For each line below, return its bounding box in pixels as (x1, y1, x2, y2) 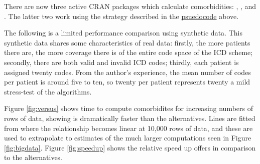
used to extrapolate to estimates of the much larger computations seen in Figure (4, 132, 251, 143)
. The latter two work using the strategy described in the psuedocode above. (4, 10, 239, 21)
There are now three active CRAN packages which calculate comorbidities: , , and (4, 1, 256, 11)
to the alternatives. (4, 152, 63, 162)
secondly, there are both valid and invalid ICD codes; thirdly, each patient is (4, 56, 239, 67)
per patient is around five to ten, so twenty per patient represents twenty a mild (4, 76, 250, 87)
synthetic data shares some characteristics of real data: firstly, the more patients (4, 37, 250, 47)
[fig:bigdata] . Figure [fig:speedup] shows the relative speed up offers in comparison (4, 142, 256, 152)
